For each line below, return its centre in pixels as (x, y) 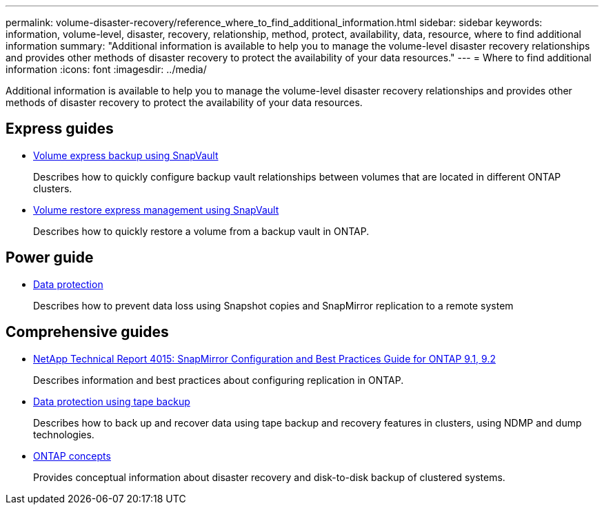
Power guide (50, 258)
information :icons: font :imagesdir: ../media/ (106, 69)
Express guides (60, 129)
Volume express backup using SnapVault (126, 155)
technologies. (64, 434)
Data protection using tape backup (112, 401)
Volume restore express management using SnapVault (156, 210)
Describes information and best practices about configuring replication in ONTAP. (219, 380)
